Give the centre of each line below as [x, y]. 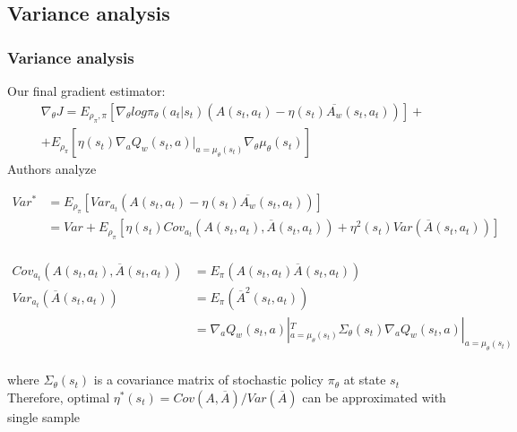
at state [365, 380]
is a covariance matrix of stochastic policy [209, 380]
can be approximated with [374, 397]
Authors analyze [52, 169]
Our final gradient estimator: [86, 91]
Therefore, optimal [59, 397]
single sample [44, 417]
